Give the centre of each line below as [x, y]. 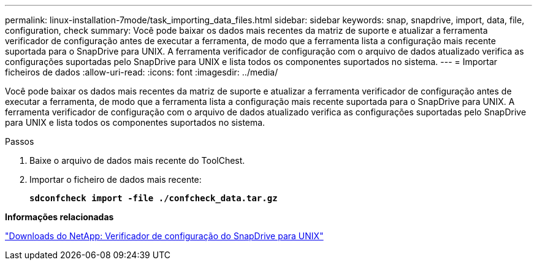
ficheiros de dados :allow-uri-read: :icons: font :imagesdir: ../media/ [142, 72]
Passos [20, 141]
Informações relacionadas [59, 217]
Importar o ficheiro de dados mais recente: [116, 179]
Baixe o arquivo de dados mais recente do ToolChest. [137, 160]
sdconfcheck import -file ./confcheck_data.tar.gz [154, 198]
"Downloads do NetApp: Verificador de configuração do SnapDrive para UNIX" [164, 236]
